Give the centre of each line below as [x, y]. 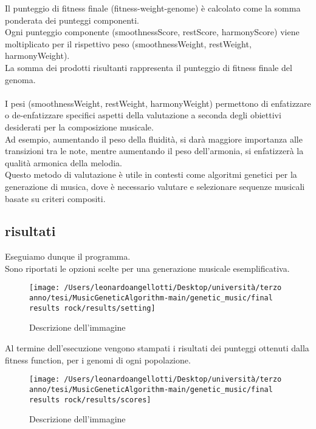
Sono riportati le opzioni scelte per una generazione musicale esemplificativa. [147, 268]
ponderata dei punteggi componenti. [72, 20]
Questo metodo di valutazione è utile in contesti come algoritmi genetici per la [151, 174]
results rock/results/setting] [92, 308]
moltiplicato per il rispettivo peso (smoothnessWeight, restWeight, [128, 43]
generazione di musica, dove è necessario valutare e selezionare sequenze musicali [155, 186]
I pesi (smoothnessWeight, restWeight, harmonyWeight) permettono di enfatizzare [158, 103]
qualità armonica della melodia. [64, 162]
